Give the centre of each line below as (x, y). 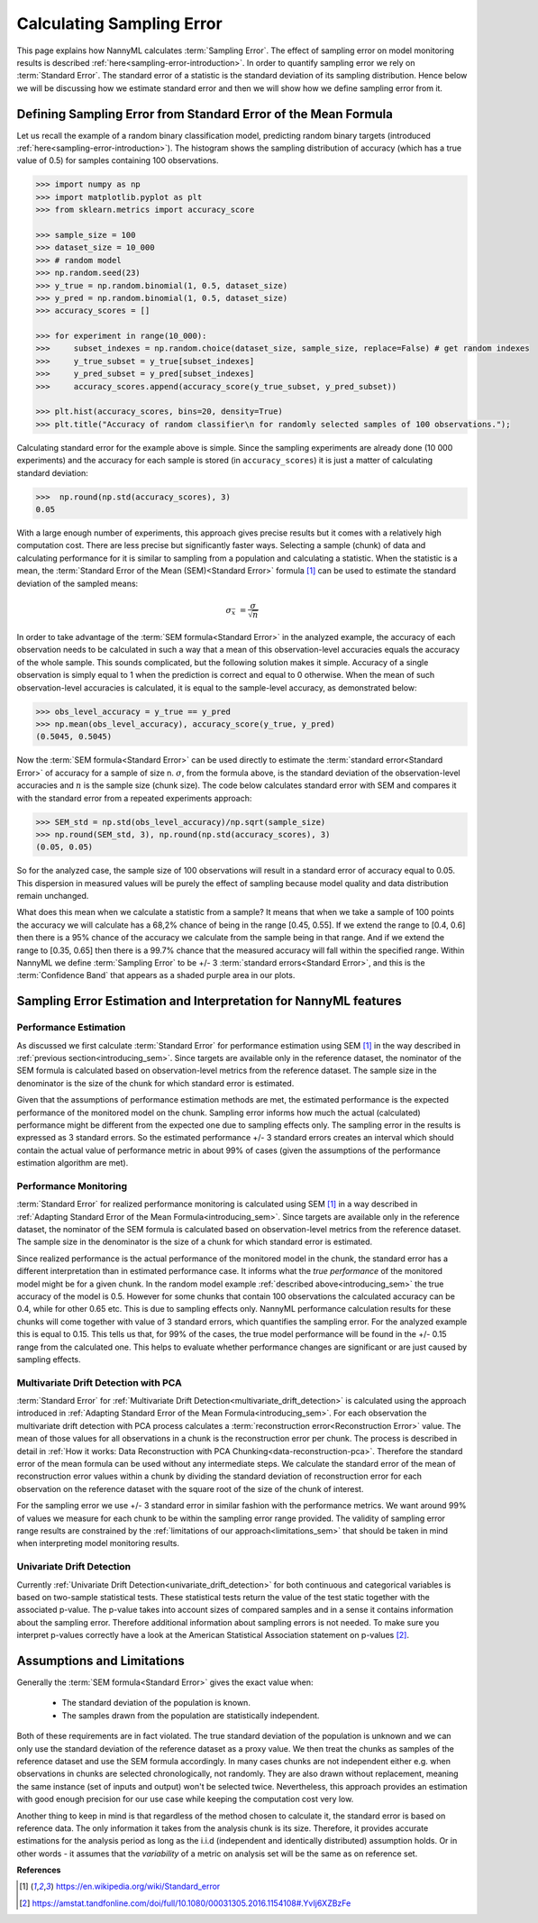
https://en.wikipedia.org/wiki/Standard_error (138, 1886)
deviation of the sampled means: (78, 583)
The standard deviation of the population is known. (156, 1703)
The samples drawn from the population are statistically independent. (191, 1715)
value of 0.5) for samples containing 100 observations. (118, 160)
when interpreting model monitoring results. (98, 1543)
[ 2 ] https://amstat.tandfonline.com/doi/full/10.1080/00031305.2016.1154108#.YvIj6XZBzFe (185, 1903)
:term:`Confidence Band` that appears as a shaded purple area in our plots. (156, 975)
